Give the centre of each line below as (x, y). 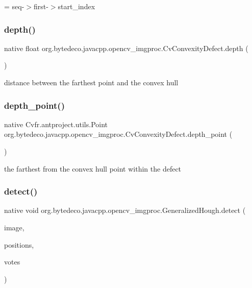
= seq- (14, 6)
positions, (19, 244)
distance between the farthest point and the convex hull (91, 82)
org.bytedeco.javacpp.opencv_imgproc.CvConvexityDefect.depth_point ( (118, 134)
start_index (77, 6)
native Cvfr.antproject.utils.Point (56, 124)
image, (14, 227)
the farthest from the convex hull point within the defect (93, 168)
